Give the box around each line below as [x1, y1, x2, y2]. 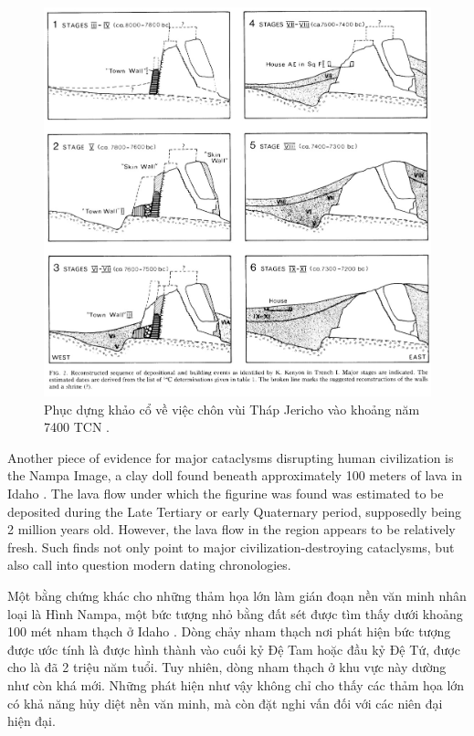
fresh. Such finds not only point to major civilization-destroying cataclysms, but [7, 537, 455, 556]
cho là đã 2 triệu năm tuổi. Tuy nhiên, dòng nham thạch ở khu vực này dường [7, 657, 447, 677]
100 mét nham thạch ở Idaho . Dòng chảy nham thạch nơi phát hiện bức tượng [7, 622, 451, 641]
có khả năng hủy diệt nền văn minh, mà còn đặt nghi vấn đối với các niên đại [7, 693, 443, 712]
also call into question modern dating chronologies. [7, 555, 291, 574]
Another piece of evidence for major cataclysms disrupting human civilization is [7, 447, 454, 467]
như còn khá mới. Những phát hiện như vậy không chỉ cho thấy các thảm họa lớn [7, 675, 465, 694]
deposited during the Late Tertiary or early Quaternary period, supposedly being [7, 501, 462, 520]
